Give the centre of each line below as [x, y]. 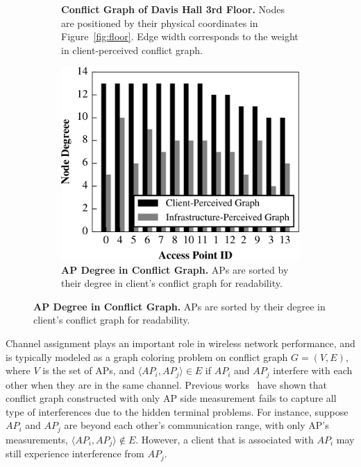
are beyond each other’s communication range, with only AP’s [196, 425]
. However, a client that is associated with [225, 439]
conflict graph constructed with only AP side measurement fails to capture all [171, 398]
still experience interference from [75, 453]
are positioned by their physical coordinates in [160, 23]
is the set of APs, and [89, 370]
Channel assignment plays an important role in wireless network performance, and [180, 343]
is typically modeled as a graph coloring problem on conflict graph [147, 356]
